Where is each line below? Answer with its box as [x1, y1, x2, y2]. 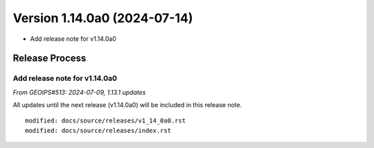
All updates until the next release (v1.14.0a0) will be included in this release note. [12, 101, 242, 109]
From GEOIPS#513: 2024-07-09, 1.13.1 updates [12, 88, 146, 96]
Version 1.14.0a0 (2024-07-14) [12, 10, 193, 26]
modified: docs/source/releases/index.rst [25, 127, 172, 134]
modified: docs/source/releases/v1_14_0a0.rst [25, 117, 186, 124]
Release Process [12, 53, 87, 64]
